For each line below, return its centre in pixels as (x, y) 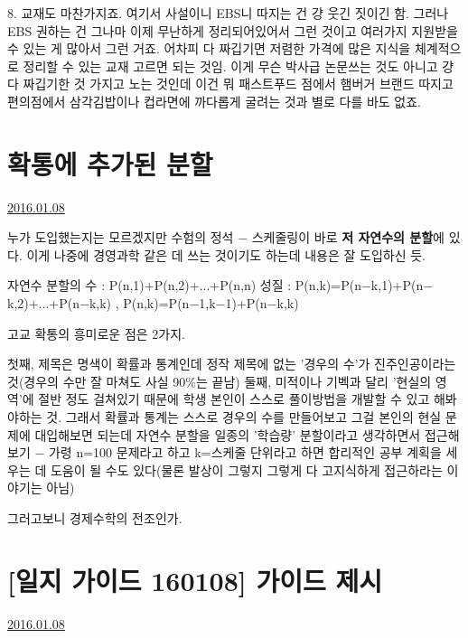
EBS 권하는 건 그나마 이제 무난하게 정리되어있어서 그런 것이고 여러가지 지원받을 (233, 30)
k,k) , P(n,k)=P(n (139, 303)
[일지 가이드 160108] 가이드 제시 (195, 580)
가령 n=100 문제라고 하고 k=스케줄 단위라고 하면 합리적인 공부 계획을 (245, 452)
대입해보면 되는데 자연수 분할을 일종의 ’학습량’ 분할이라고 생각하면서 (228, 434)
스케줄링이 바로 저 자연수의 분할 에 (348, 237)
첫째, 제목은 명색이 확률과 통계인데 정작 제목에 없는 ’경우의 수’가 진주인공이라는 (232, 364)
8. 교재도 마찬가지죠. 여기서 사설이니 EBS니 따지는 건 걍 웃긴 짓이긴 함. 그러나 (228, 13)
